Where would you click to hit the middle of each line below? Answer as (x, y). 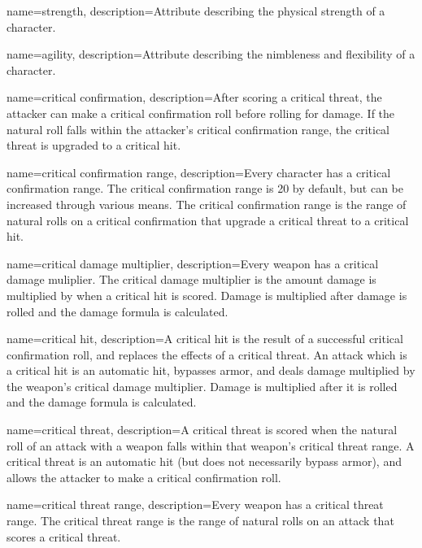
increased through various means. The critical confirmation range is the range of (207, 204)
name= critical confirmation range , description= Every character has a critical (199, 172)
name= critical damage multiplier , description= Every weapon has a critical (193, 263)
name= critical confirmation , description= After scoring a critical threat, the (194, 97)
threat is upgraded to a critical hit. (94, 145)
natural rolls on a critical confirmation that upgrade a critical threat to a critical (208, 220)
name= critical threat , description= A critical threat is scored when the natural (202, 430)
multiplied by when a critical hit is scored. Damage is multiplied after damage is (207, 295)
